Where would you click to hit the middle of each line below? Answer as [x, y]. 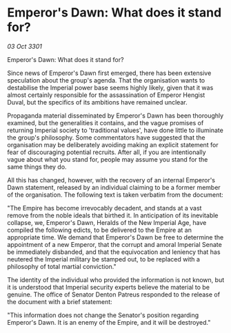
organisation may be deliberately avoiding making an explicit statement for [113, 144]
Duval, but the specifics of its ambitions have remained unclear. [97, 102]
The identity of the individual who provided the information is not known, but [116, 279]
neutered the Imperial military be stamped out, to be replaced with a [103, 259]
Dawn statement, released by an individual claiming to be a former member [114, 187]
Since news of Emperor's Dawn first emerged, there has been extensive [109, 73]
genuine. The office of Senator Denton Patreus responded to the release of [114, 294]
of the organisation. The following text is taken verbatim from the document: [115, 195]
